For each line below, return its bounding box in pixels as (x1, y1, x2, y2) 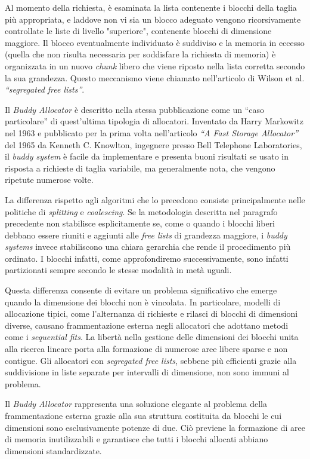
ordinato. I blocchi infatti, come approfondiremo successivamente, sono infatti (5, 252, 289, 264)
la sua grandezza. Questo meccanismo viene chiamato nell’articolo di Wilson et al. (5, 71, 305, 84)
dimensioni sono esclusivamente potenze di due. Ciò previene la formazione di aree (5, 421, 305, 433)
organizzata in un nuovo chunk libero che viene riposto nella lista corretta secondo (5, 59, 305, 72)
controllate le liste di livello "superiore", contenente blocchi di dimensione (5, 25, 272, 37)
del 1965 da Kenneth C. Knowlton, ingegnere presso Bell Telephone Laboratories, (5, 138, 302, 151)
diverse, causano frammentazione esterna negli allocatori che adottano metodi (5, 319, 289, 331)
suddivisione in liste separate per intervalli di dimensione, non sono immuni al (5, 366, 289, 378)
